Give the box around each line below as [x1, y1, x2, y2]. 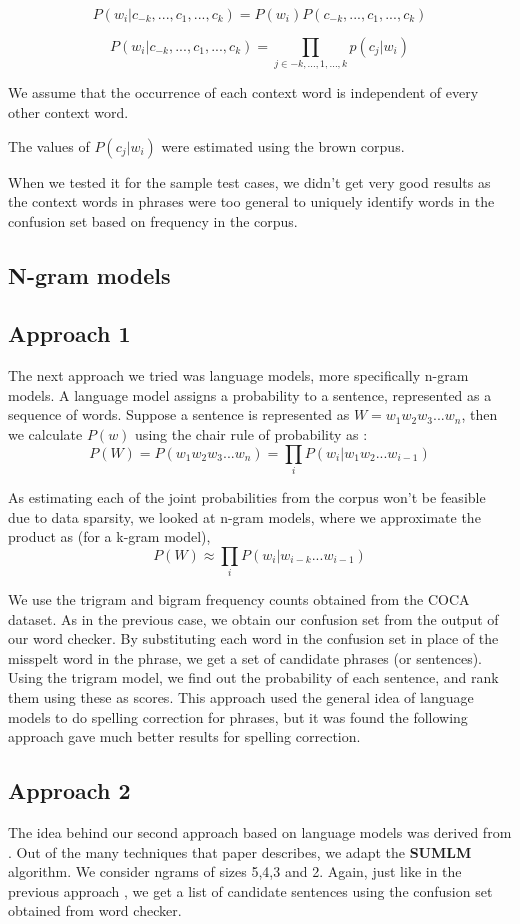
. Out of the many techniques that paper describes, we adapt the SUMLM [8, 841, 472, 862]
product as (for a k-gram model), [8, 526, 211, 547]
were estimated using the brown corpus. [161, 135, 405, 156]
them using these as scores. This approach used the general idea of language [8, 687, 474, 708]
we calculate [8, 424, 83, 445]
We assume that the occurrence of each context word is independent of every [8, 82, 479, 103]
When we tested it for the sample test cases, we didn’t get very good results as [8, 171, 491, 192]
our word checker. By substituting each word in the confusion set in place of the [8, 628, 499, 649]
